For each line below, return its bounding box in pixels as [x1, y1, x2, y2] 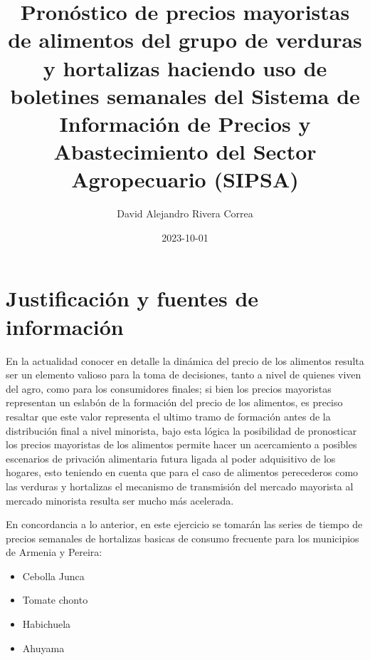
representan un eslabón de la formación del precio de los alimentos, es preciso [6, 395, 343, 410]
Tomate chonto [22, 592, 88, 607]
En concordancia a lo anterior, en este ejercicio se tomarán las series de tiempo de [6, 517, 363, 532]
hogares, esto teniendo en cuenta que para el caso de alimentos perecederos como [6, 465, 359, 480]
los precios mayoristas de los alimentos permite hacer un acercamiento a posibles [6, 437, 357, 452]
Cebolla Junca [22, 568, 85, 583]
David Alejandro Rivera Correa [117, 206, 253, 221]
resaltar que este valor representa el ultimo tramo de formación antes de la [6, 408, 331, 423]
